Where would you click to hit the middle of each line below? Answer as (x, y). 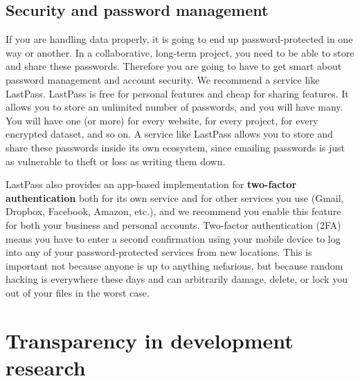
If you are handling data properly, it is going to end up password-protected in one (179, 39)
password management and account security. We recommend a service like (163, 79)
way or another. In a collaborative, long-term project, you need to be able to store (180, 52)
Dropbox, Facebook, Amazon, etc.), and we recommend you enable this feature (173, 211)
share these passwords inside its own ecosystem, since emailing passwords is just (175, 147)
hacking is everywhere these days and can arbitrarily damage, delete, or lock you (177, 279)
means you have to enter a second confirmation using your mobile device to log (173, 238)
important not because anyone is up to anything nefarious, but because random (174, 265)
